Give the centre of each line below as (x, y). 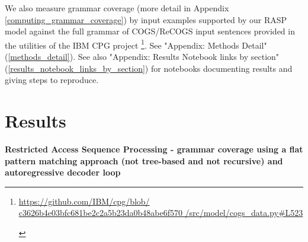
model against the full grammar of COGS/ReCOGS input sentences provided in (150, 31)
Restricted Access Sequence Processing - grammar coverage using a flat (154, 149)
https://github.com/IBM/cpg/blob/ (84, 201)
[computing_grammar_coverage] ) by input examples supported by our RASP (146, 19)
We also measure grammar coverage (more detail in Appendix (117, 8)
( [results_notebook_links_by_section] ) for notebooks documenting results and (149, 68)
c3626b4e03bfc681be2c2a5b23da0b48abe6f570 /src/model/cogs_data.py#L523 (161, 213)
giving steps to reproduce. (52, 80)
